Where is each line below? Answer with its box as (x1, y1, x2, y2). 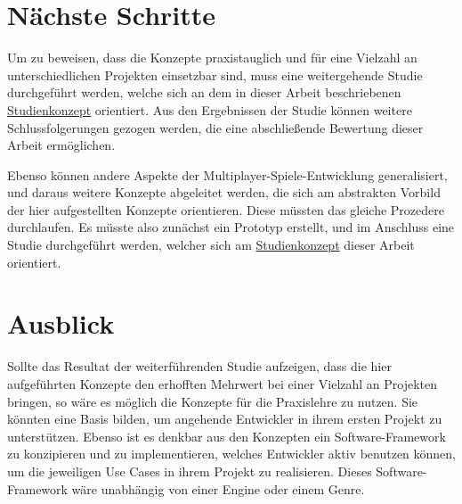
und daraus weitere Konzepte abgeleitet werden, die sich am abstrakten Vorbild (7, 183, 441, 202)
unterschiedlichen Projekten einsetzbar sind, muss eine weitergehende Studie (7, 65, 423, 84)
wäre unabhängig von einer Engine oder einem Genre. (71, 479, 365, 498)
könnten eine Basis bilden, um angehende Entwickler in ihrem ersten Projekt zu (7, 409, 442, 428)
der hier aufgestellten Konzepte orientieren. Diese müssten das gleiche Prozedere (7, 200, 444, 219)
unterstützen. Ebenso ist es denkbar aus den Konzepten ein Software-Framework (7, 426, 446, 445)
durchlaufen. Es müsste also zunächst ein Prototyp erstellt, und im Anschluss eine (7, 218, 455, 236)
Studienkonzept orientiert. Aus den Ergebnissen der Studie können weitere (7, 100, 412, 119)
